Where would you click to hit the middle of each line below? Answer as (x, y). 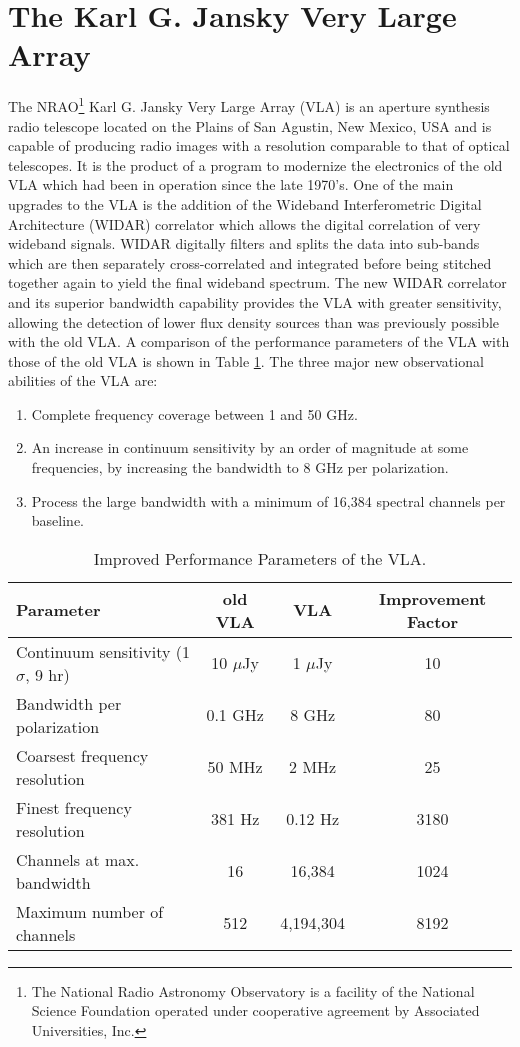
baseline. (57, 520)
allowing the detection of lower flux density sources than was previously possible (254, 321)
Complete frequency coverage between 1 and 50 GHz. (194, 413)
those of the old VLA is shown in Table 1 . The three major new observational (246, 360)
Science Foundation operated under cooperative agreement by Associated (255, 1010)
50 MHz (235, 767)
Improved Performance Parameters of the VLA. (260, 558)
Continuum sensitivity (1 (103, 651)
